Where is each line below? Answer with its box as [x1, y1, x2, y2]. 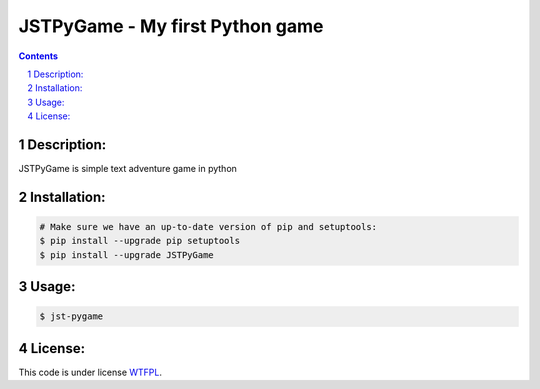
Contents [18, 50, 59, 62]
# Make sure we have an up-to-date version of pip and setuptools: [39, 221, 378, 233]
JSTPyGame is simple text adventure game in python [18, 163, 237, 175]
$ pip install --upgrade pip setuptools [39, 235, 240, 247]
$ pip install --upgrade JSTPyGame [39, 249, 214, 260]
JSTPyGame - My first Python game [18, 15, 324, 37]
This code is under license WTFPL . [18, 366, 163, 378]
